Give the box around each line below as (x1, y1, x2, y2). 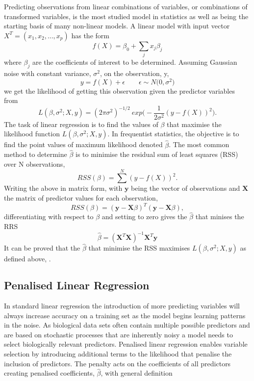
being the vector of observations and (131, 183, 240, 193)
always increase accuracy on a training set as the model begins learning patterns (4, 310, 246, 320)
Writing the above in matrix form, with (4, 183, 123, 193)
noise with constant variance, (4, 68, 91, 78)
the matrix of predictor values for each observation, (4, 193, 158, 203)
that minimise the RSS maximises (88, 243, 190, 253)
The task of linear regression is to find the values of (4, 119, 158, 129)
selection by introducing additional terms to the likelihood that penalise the (4, 349, 232, 359)
